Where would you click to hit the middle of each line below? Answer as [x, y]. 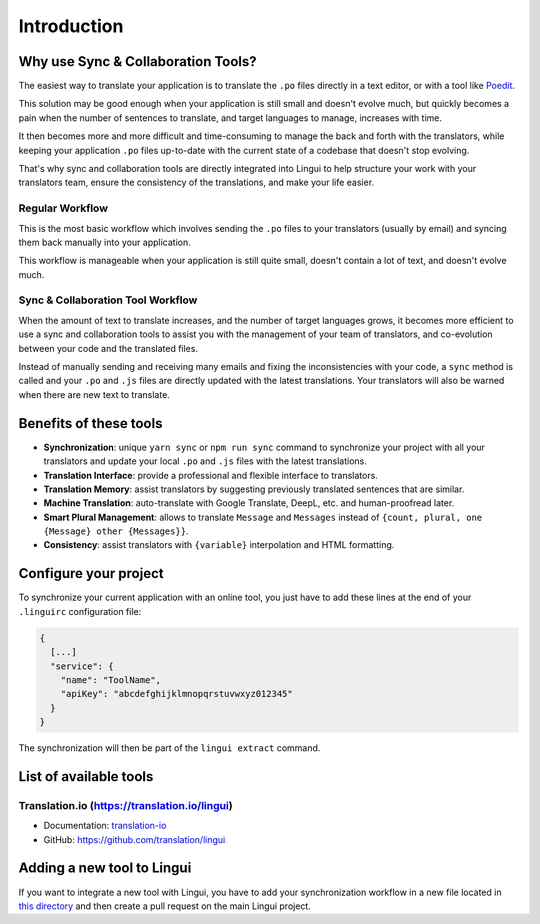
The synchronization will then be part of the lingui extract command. [169, 748]
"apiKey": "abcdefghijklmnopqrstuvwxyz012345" [177, 694]
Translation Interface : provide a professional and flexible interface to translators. [211, 475]
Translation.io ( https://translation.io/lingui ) [126, 805]
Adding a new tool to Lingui [105, 868]
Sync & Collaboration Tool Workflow [108, 300]
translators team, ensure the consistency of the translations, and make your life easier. [196, 182]
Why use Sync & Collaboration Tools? [137, 61]
